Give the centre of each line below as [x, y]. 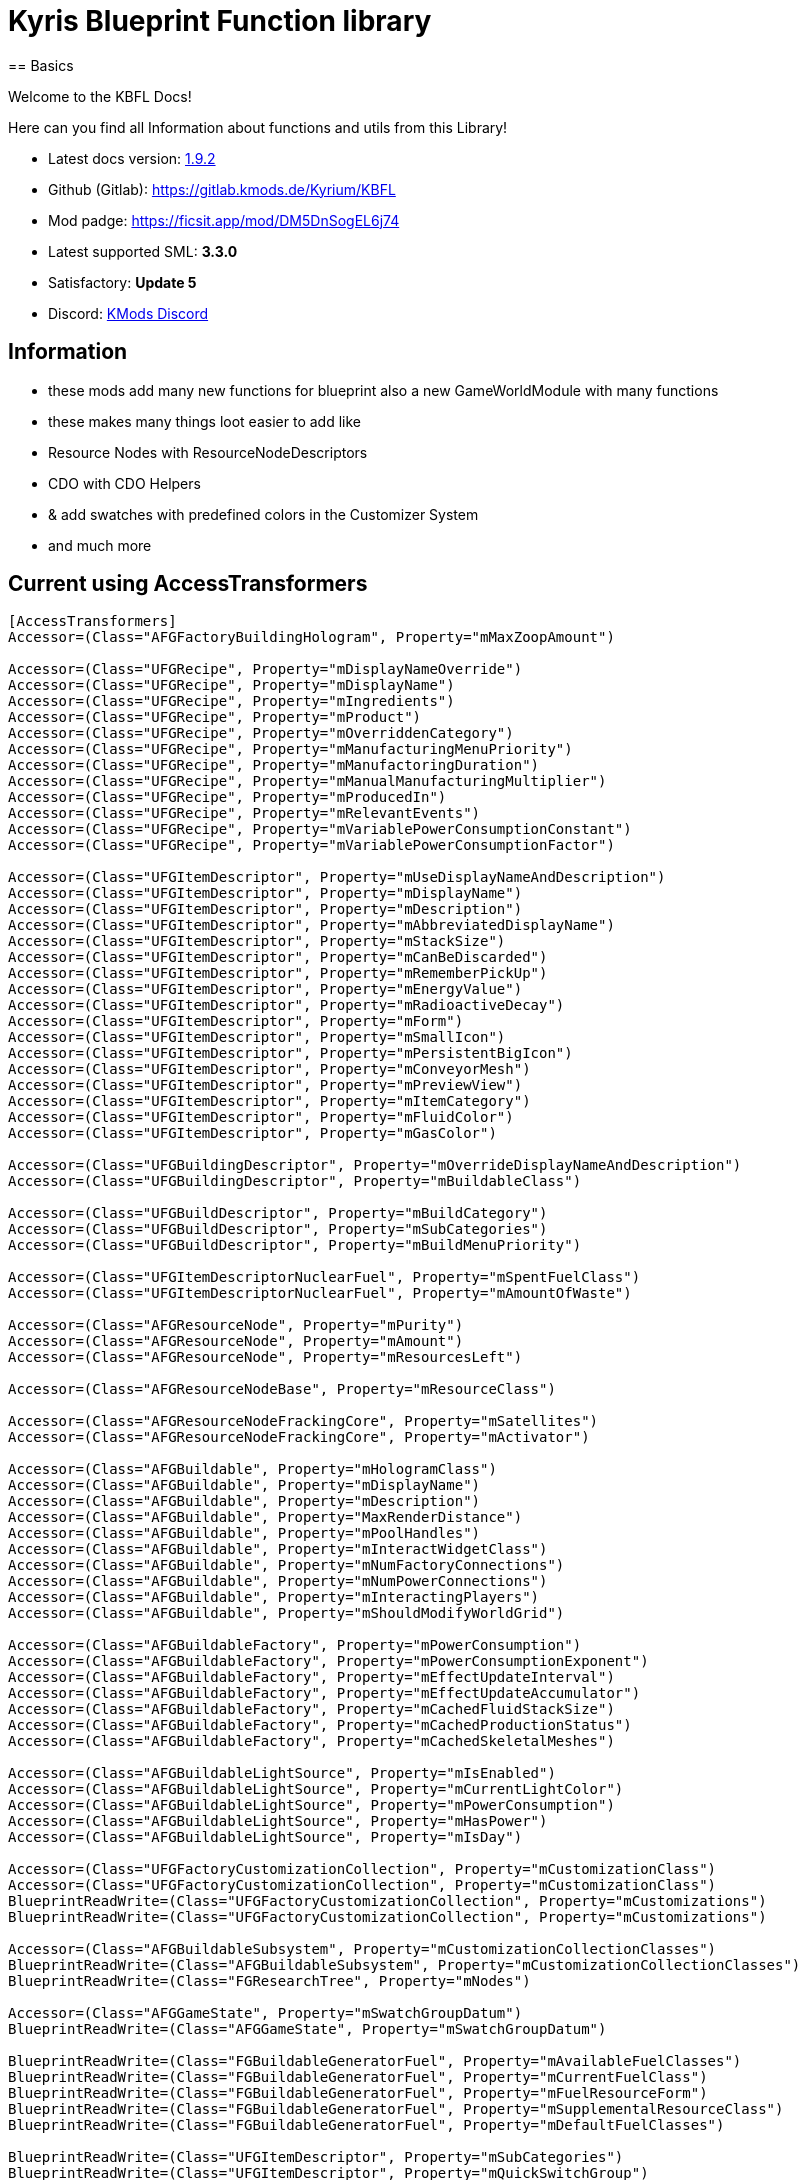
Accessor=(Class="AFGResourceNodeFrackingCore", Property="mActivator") [299, 1437]
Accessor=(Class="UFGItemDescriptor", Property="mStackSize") [257, 941]
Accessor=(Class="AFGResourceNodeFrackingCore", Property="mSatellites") [303, 1421]
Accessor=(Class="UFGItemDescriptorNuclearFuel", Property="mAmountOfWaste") [320, 1293]
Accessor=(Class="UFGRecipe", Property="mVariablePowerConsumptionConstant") [320, 829]
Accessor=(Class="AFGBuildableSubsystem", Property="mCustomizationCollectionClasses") [362, 1949]
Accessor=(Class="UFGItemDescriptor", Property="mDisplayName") [265, 893]
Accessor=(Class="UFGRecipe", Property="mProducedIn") [227, 797]
